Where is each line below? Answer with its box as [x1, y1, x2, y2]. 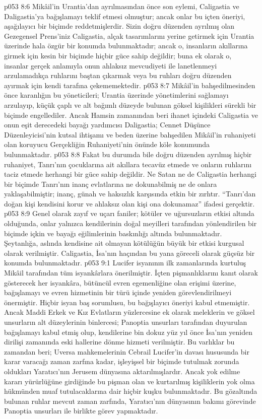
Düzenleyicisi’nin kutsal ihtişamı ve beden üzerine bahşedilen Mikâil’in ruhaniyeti [4, 129, 256, 139]
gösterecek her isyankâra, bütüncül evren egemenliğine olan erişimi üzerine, [4, 277, 236, 288]
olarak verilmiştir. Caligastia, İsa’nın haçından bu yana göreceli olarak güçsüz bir [4, 247, 255, 258]
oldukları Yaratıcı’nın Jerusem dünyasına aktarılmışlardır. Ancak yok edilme [4, 366, 240, 376]
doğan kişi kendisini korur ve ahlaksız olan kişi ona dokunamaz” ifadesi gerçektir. [4, 198, 255, 208]
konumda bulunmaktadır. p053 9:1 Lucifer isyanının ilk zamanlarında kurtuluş [4, 257, 246, 268]
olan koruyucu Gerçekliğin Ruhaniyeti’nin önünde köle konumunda [4, 139, 210, 150]
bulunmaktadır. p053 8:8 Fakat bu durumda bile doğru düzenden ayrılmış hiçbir [4, 149, 252, 159]
